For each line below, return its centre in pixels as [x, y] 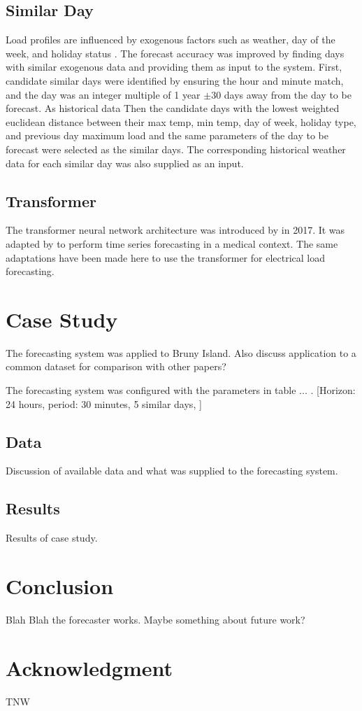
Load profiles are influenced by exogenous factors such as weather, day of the [171, 40]
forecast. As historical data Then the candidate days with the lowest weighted [173, 108]
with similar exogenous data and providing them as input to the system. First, [174, 67]
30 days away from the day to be [281, 94]
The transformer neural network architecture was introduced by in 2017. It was [175, 230]
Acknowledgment [89, 667]
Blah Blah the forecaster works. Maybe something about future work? [155, 619]
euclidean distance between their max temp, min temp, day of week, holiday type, [181, 121]
